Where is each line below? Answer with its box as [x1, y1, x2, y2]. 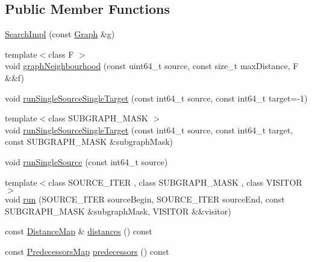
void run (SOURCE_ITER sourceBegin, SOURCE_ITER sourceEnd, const [5, 193, 285, 206]
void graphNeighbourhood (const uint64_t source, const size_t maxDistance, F [5, 59, 299, 72]
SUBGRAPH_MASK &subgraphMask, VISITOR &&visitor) [5, 204, 231, 217]
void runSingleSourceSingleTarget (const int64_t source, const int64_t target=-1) [5, 91, 308, 104]
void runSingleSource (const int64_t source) [5, 155, 168, 168]
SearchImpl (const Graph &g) [5, 28, 115, 40]
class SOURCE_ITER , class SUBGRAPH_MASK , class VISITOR [48, 175, 302, 188]
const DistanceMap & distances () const [5, 225, 152, 237]
